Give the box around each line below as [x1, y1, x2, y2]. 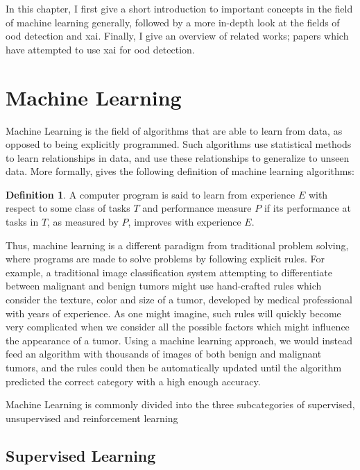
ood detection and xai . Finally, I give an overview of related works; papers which [6, 28, 349, 43]
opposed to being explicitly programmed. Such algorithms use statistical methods [6, 137, 352, 151]
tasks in [6, 215, 39, 229]
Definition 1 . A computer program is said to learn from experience [6, 187, 295, 201]
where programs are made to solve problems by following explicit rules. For [6, 251, 325, 266]
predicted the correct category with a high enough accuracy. [6, 374, 261, 388]
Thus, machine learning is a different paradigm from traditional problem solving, [6, 237, 349, 252]
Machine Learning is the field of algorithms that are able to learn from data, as [6, 123, 343, 137]
